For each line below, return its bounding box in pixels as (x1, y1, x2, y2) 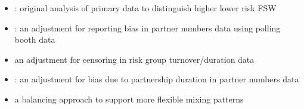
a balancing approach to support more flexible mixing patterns (14, 92, 244, 105)
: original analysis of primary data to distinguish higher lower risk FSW (14, 2, 277, 14)
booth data (14, 33, 55, 46)
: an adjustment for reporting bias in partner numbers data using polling (14, 21, 281, 34)
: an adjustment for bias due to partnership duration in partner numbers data (14, 73, 299, 85)
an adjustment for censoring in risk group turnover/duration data (14, 53, 255, 65)
